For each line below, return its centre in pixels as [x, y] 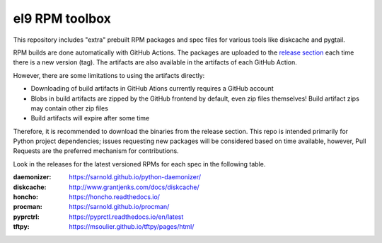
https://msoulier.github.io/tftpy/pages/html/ [132, 227]
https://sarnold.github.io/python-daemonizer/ [135, 177]
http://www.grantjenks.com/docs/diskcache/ [134, 187]
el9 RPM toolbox [62, 18]
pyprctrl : [26, 217]
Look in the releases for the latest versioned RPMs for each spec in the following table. [139, 164]
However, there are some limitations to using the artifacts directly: [109, 75]
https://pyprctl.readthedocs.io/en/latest [126, 217]
